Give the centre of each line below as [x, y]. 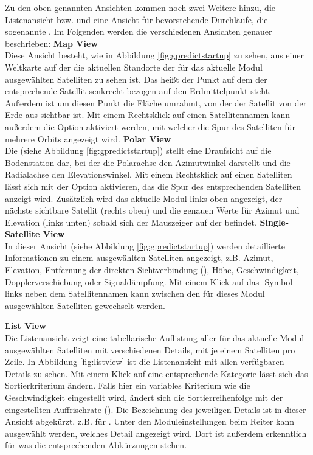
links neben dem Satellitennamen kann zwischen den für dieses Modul [135, 293]
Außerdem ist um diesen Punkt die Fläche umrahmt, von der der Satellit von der [156, 102]
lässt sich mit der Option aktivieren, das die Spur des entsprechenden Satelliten [153, 186]
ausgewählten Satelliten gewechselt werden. [85, 305]
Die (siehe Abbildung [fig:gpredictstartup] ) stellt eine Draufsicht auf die [138, 151]
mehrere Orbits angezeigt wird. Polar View [88, 138]
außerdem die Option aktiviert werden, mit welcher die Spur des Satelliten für [150, 126]
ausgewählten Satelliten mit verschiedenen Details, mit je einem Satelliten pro [150, 349]
